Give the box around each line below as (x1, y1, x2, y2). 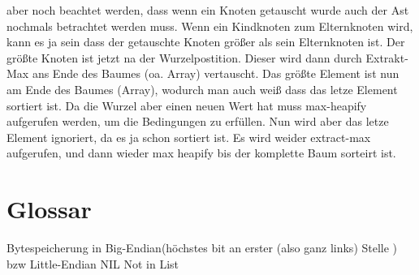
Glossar (6, 192, 92, 226)
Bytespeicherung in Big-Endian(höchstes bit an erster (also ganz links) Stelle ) (6, 239, 398, 256)
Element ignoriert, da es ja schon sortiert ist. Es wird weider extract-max (6, 128, 371, 145)
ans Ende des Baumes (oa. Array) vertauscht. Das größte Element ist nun (32, 65, 400, 82)
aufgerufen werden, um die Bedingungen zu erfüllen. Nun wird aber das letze (6, 113, 389, 130)
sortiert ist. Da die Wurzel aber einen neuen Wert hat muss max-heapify (6, 97, 367, 114)
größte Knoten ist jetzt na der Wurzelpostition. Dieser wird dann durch (6, 49, 362, 66)
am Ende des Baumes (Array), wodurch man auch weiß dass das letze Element (6, 80, 398, 97)
